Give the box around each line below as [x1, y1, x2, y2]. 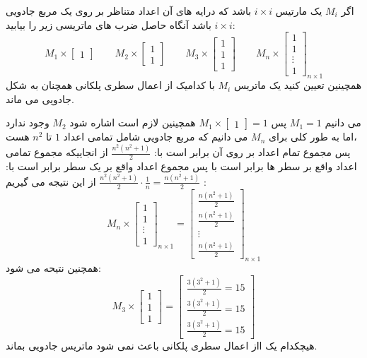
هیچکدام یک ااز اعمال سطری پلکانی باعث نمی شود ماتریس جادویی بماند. [6, 338, 318, 353]
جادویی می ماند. [6, 91, 74, 106]
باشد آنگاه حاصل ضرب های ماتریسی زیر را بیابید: [6, 17, 235, 32]
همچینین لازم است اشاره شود [69, 115, 196, 130]
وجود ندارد [6, 115, 49, 130]
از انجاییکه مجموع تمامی [6, 145, 108, 160]
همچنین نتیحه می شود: [6, 261, 101, 275]
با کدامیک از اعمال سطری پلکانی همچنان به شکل [6, 78, 215, 93]
